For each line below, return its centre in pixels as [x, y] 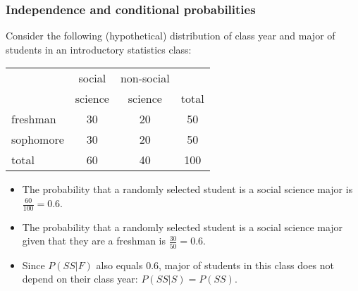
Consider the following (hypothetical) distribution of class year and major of [171, 36]
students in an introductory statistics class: [99, 49]
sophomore [38, 140]
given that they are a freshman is [94, 241]
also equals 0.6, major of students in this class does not [215, 265]
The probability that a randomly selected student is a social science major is [187, 189]
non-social [145, 78]
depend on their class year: [80, 279]
